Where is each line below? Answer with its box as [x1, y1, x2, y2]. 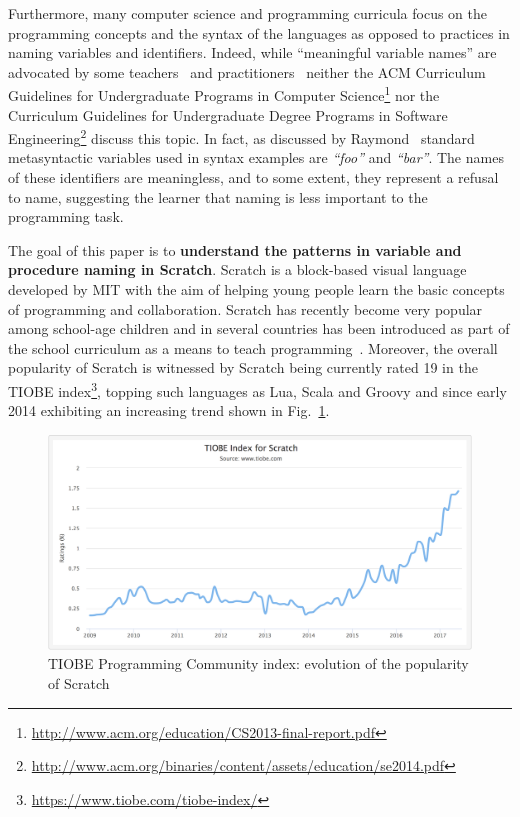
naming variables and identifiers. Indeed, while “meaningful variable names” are [8, 42, 497, 63]
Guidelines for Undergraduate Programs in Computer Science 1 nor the [8, 82, 440, 106]
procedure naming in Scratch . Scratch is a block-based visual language [8, 259, 467, 280]
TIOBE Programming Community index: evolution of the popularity [48, 653, 469, 674]
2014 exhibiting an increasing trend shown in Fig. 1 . [8, 400, 330, 421]
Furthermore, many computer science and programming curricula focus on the [8, 3, 488, 23]
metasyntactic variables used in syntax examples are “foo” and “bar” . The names [8, 147, 504, 168]
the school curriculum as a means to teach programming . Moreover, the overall [8, 337, 498, 358]
